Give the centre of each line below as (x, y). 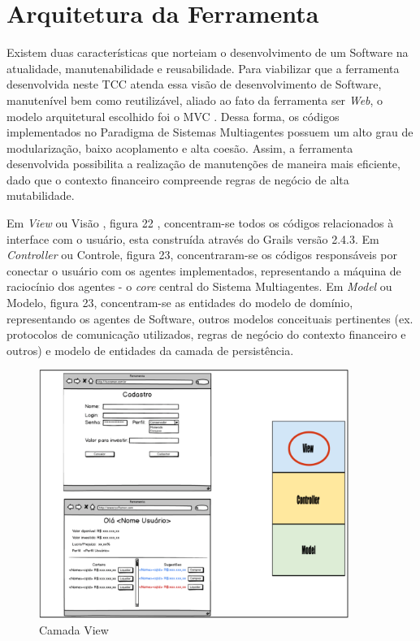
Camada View (74, 630)
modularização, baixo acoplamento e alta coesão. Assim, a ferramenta (180, 147)
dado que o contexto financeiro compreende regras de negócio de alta (178, 179)
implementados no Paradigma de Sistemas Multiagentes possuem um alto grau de (210, 132)
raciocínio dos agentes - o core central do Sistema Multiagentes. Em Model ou (199, 286)
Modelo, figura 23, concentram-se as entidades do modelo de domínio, (180, 303)
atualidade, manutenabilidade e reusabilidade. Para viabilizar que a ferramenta (203, 68)
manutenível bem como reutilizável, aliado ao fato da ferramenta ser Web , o (195, 100)
